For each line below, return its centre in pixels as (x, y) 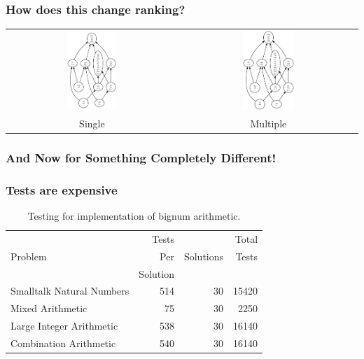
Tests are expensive (62, 189)
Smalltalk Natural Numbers (70, 291)
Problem (29, 256)
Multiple (268, 123)
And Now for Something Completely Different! (141, 157)
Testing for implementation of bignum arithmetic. (134, 215)
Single (92, 123)
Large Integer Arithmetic (64, 326)
